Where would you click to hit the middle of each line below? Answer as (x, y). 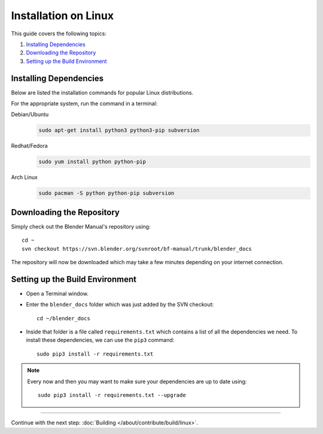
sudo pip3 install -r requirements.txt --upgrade (112, 395)
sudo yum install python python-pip (92, 162)
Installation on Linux (62, 16)
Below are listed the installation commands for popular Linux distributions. (102, 92)
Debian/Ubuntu (30, 114)
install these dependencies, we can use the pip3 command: (100, 340)
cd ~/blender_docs (64, 318)
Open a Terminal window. (57, 293)
